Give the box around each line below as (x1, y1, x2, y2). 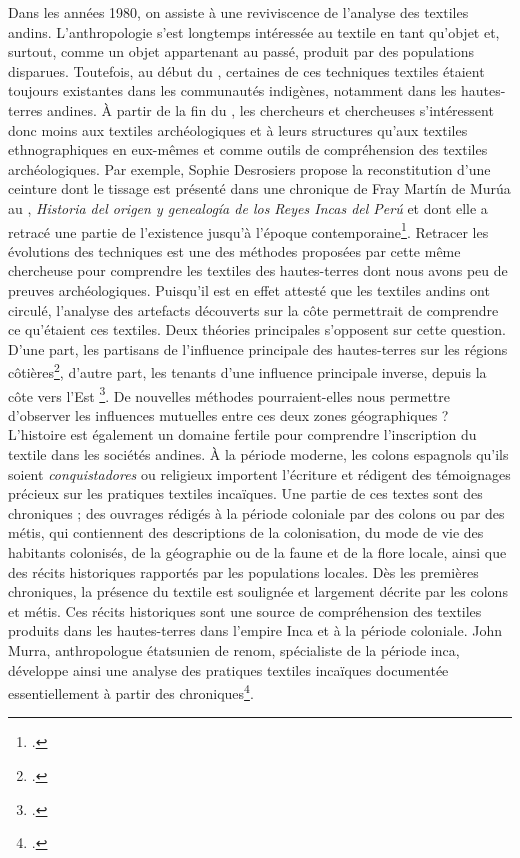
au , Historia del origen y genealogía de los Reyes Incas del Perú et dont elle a (8, 197, 488, 218)
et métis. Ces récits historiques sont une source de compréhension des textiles (8, 600, 482, 621)
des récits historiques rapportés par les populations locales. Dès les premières (8, 561, 479, 582)
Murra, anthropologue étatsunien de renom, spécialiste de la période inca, (8, 639, 460, 660)
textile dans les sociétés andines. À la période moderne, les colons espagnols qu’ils (8, 444, 509, 465)
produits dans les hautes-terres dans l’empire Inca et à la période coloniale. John (8, 620, 502, 641)
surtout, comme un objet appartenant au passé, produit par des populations (8, 41, 475, 62)
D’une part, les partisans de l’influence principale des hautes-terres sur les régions (8, 338, 508, 359)
